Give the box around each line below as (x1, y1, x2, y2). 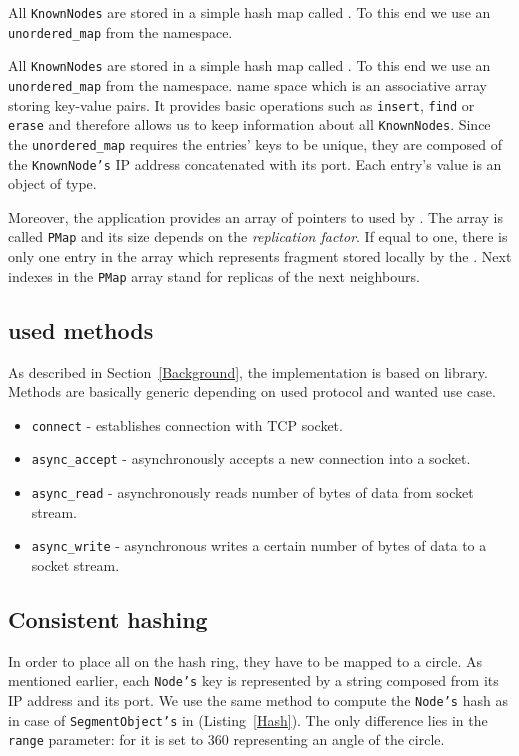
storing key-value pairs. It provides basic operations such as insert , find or (8, 94, 475, 115)
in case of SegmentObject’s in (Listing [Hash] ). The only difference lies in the (8, 709, 488, 730)
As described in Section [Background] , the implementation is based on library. (8, 361, 488, 382)
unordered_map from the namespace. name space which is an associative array (8, 74, 487, 95)
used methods (8, 314, 154, 345)
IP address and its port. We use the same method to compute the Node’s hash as (8, 690, 508, 710)
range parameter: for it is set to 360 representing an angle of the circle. (8, 729, 445, 750)
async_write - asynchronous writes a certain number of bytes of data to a (31, 535, 487, 556)
